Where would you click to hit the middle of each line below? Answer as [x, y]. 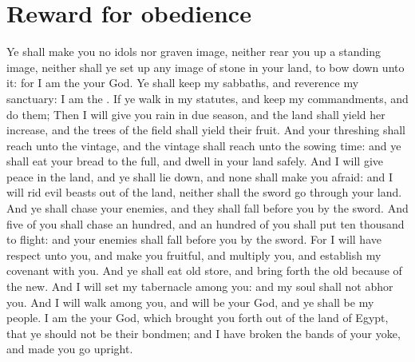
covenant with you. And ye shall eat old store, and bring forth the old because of [204, 271]
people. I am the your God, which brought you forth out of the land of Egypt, [198, 318]
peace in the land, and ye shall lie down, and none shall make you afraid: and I [200, 176]
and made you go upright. [70, 349]
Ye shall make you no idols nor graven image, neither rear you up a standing [194, 52]
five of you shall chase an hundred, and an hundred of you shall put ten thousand [206, 223]
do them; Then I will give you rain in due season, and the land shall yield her [196, 114]
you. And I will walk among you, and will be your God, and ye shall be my [190, 302]
